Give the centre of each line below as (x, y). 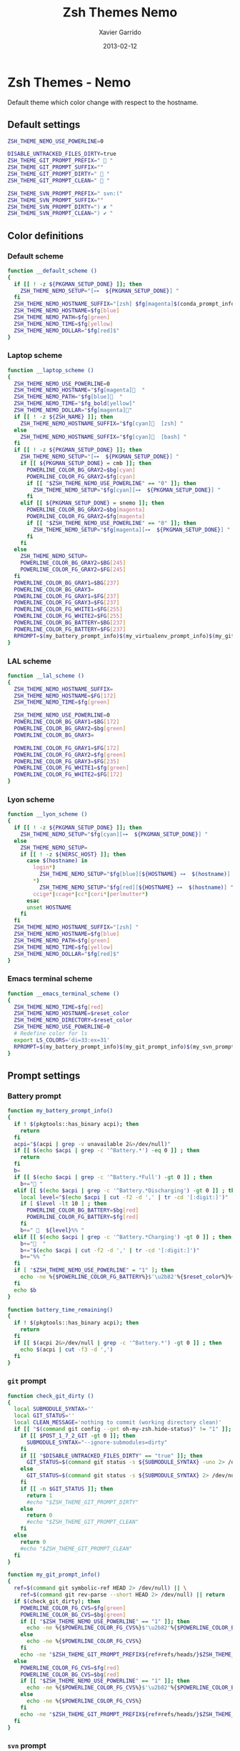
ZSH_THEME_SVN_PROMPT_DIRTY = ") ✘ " (60, 207)
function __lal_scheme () (46, 676)
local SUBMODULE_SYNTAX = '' (54, 1409)
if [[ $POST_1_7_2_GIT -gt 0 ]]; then (78, 1436)
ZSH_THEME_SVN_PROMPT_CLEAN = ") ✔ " (60, 214)
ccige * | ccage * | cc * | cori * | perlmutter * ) (91, 894)
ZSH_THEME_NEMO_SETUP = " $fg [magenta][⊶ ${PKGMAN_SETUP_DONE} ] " (132, 529)
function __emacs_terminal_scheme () (64, 994)
